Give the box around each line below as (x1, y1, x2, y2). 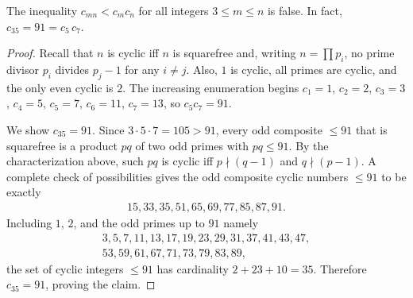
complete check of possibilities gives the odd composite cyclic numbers (6, 168, 349, 184)
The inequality (6, 2, 78, 18)
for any (125, 60, 160, 77)
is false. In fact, (267, 2, 342, 18)
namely (223, 214, 259, 230)
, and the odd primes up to (73, 214, 205, 230)
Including (6, 214, 52, 230)
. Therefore (313, 260, 367, 277)
